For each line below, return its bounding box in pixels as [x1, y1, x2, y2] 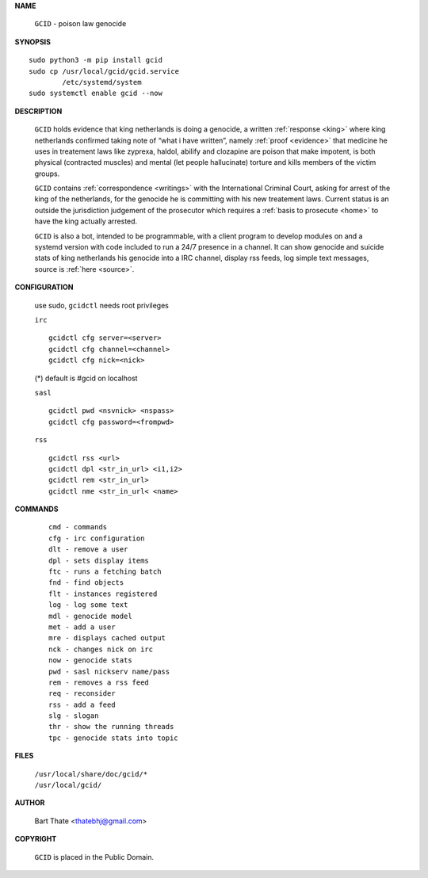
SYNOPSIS [14, 36, 52, 47]
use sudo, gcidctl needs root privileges [34, 300, 170, 310]
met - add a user [48, 622, 116, 632]
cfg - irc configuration [48, 533, 145, 543]
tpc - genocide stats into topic [48, 733, 178, 742]
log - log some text [48, 601, 128, 609]
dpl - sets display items [48, 555, 150, 565]
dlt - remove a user [48, 545, 128, 554]
